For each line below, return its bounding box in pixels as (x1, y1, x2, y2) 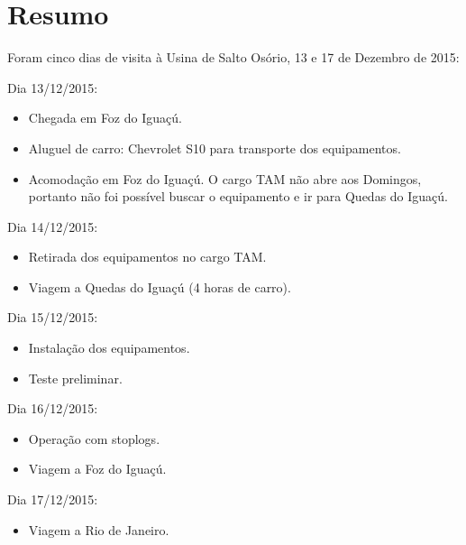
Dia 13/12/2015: (7, 78, 98, 97)
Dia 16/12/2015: (7, 399, 98, 418)
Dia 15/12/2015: (7, 308, 98, 327)
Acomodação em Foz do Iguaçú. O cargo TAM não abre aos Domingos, (28, 169, 422, 188)
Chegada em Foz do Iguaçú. (28, 108, 182, 127)
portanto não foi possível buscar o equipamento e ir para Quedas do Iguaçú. (28, 187, 449, 206)
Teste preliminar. (28, 368, 123, 387)
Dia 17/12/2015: (7, 490, 98, 509)
